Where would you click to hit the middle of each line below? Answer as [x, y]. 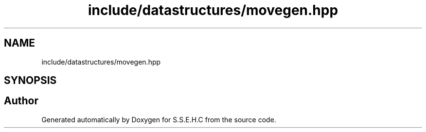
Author [21, 101]
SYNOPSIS [30, 81]
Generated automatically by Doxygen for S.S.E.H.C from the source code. [159, 119]
